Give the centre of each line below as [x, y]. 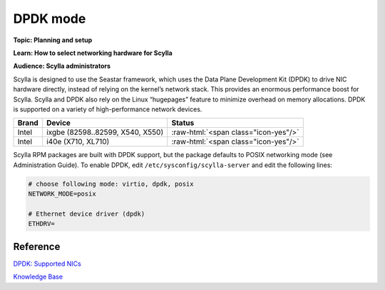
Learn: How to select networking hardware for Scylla [93, 53]
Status [183, 123]
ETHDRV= [41, 224]
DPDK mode [50, 19]
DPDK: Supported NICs [47, 264]
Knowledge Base [38, 277]
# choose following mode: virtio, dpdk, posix [111, 184]
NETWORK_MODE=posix [62, 194]
